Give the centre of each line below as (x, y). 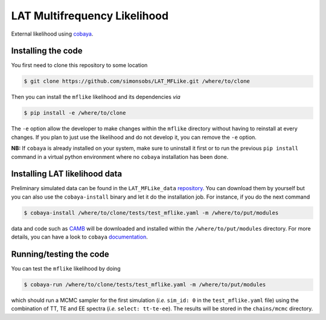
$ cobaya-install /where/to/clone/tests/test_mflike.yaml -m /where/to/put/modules (151, 213)
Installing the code (47, 51)
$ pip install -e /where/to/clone (75, 113)
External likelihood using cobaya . (52, 34)
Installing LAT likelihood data (67, 174)
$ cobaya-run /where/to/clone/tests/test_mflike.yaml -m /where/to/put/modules (145, 285)
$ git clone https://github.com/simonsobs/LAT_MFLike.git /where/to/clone (137, 81)
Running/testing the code (60, 254)
